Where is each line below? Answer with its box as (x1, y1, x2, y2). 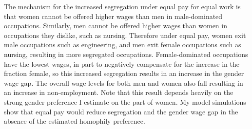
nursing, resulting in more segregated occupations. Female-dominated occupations (4, 49, 248, 59)
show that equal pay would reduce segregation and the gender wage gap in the (4, 106, 238, 116)
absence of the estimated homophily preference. (4, 116, 145, 126)
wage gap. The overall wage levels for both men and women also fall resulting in (4, 77, 243, 88)
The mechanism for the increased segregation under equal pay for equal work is (4, 1, 241, 11)
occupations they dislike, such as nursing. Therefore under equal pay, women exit (4, 30, 246, 40)
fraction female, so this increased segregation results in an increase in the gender (4, 68, 244, 78)
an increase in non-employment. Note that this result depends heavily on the (4, 87, 233, 97)
